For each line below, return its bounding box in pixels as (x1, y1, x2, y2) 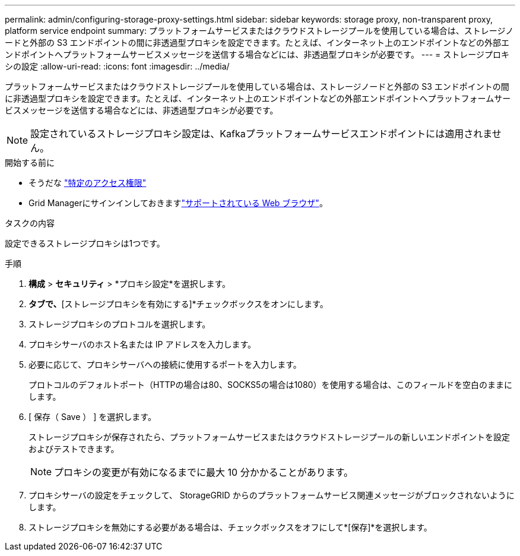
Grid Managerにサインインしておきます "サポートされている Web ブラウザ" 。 (28, 198, 328, 208)
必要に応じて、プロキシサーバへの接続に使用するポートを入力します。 (28, 359, 302, 369)
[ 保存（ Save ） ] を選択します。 (28, 412, 156, 422)
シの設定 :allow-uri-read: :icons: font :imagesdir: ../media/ (5, 61, 230, 71)
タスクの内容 (5, 218, 55, 228)
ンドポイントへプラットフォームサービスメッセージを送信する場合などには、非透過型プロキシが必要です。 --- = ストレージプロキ (5, 49, 510, 59)
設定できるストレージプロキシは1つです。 (5, 238, 165, 248)
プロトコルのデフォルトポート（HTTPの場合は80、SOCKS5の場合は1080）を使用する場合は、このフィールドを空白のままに (28, 380, 513, 390)
